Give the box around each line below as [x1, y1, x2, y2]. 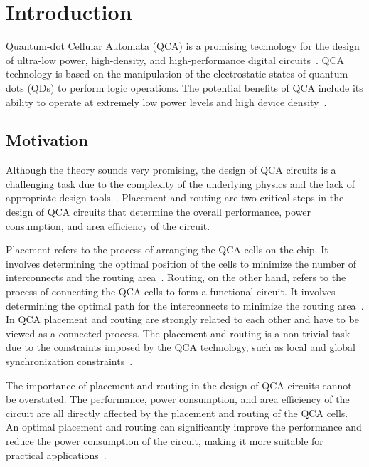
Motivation [6, 129, 88, 151]
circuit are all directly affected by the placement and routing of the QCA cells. [6, 405, 348, 420]
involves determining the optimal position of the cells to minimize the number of [6, 256, 357, 271]
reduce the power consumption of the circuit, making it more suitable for [6, 433, 323, 448]
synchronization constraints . [6, 354, 133, 369]
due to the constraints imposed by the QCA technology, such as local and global [6, 340, 355, 355]
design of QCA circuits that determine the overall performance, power [6, 204, 311, 219]
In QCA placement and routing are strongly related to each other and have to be [6, 312, 359, 327]
